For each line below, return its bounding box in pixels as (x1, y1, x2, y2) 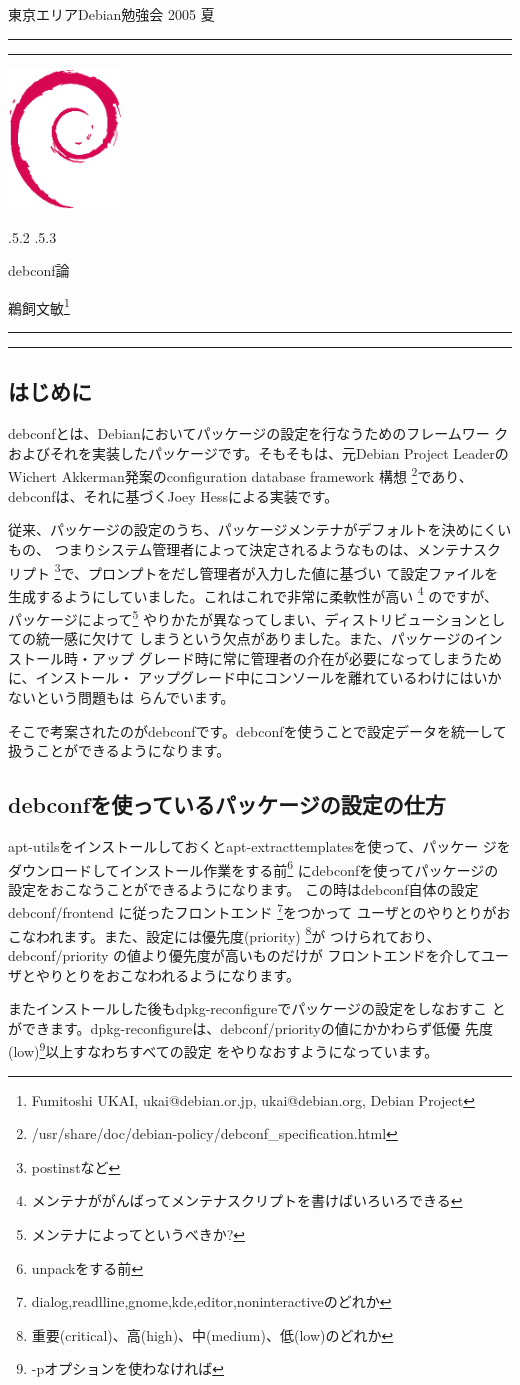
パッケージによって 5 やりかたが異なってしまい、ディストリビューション (8, 606, 478, 629)
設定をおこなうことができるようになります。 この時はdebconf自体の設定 (8, 878, 479, 899)
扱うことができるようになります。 (8, 740, 231, 761)
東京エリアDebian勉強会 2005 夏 (8, 4, 215, 24)
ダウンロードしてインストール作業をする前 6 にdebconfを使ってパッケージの (8, 856, 499, 880)
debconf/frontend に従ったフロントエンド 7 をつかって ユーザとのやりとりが (8, 899, 497, 923)
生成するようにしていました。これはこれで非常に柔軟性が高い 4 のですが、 (8, 582, 499, 606)
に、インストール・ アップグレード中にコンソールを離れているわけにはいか (8, 667, 502, 688)
